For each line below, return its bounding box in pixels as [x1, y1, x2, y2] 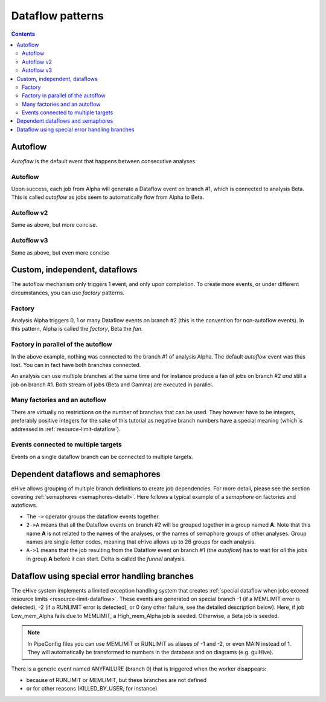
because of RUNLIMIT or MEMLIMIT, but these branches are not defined [26, 676, 207, 683]
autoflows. [11, 502, 37, 509]
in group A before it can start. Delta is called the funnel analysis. [26, 555, 187, 562]
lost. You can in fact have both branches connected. [11, 361, 141, 368]
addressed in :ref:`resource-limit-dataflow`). [11, 425, 121, 432]
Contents [11, 30, 36, 37]
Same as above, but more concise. [11, 221, 98, 229]
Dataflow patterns [11, 9, 104, 22]
